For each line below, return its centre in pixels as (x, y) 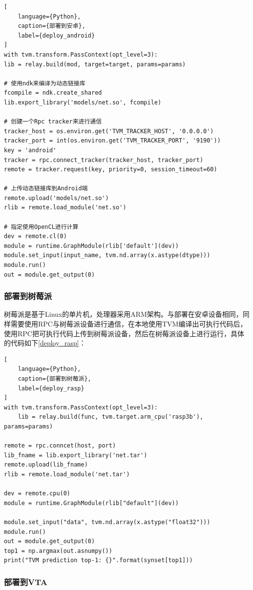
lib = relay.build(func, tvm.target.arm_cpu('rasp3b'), (111, 417)
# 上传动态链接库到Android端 (46, 189)
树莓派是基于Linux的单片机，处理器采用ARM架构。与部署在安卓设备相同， (123, 314)
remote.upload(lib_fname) (46, 465)
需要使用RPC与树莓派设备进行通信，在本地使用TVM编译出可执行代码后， (129, 324)
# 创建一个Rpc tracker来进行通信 (53, 122)
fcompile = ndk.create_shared (53, 93)
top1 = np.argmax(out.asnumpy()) (58, 551)
